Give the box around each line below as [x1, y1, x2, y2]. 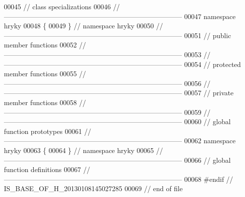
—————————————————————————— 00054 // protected [4, 59, 241, 69]
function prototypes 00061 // [4, 126, 91, 136]
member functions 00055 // [4, 68, 86, 79]
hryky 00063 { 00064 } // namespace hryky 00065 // [4, 145, 163, 155]
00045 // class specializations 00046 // [4, 1, 120, 11]
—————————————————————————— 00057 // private [4, 88, 234, 98]
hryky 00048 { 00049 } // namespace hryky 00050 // [4, 21, 163, 31]
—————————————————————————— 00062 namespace [4, 135, 236, 146]
